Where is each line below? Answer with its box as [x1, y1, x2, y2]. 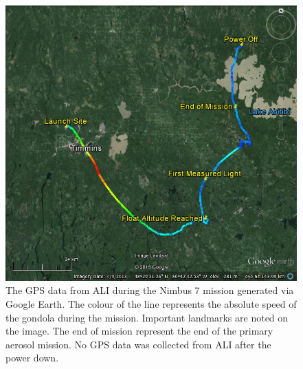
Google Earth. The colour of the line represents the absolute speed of [5, 297, 297, 311]
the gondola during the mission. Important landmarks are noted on [5, 310, 289, 324]
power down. [5, 350, 59, 365]
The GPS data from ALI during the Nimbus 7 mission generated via [5, 283, 294, 297]
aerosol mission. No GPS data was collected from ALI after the [5, 337, 271, 351]
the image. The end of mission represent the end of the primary [5, 324, 273, 338]
